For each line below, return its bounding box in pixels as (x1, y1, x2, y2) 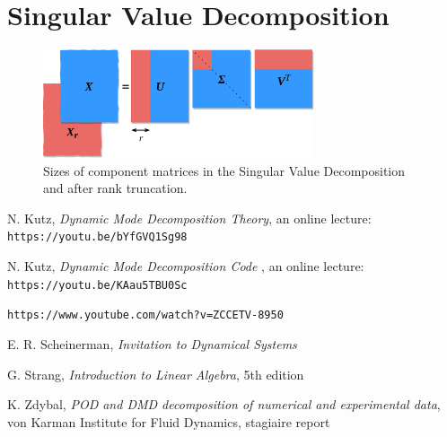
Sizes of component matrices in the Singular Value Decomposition (43, 161, 406, 179)
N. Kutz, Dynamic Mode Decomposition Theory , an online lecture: (7, 208, 372, 227)
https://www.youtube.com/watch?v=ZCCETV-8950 (7, 309, 284, 322)
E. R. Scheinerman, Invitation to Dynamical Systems (7, 334, 297, 353)
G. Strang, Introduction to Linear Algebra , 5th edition (7, 364, 304, 383)
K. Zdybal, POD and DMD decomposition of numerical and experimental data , (7, 395, 441, 414)
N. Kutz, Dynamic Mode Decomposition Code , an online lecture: (7, 257, 364, 275)
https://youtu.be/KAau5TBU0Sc (7, 278, 188, 292)
